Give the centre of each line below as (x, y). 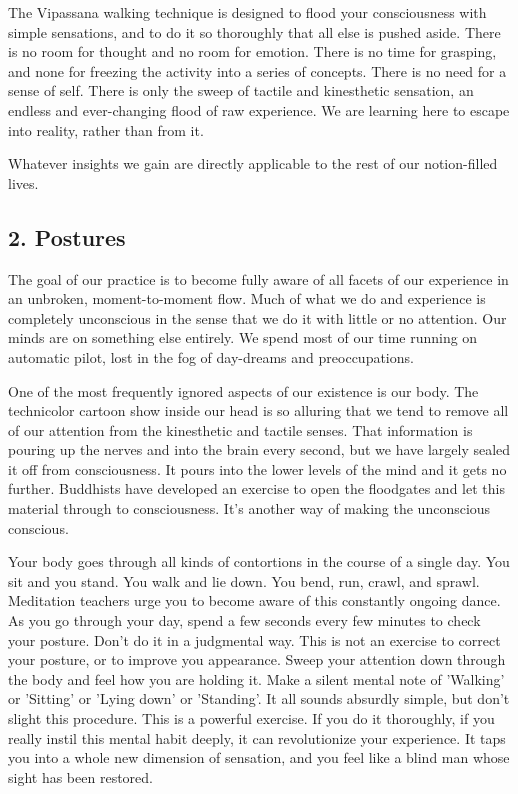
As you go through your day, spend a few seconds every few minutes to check (244, 620)
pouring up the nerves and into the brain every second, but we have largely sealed (259, 449)
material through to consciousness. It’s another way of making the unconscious (249, 508)
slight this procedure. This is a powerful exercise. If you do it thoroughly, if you (251, 718)
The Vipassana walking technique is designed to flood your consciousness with (247, 12)
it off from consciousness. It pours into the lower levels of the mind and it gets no (257, 468)
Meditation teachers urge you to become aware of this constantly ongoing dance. (254, 600)
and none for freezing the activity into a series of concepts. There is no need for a (257, 70)
